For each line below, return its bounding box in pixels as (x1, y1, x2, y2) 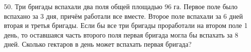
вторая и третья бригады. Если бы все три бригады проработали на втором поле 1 (4, 20, 248, 30)
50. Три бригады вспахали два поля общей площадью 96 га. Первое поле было (4, 1, 238, 11)
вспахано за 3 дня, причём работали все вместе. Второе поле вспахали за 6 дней (4, 11, 243, 21)
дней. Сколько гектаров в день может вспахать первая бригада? (4, 39, 192, 49)
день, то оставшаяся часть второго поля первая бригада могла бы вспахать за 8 (4, 29, 238, 39)
